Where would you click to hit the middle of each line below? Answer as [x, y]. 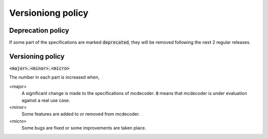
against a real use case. [46, 100]
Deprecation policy [39, 30]
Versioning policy [37, 56]
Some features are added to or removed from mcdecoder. [81, 114]
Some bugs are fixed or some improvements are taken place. [84, 128]
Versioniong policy [49, 13]
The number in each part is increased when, [54, 77]
